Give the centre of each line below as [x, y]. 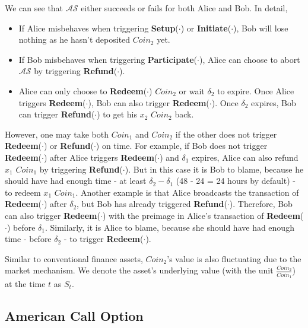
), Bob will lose [261, 28]
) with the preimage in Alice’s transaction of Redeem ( [203, 215]
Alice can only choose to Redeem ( [83, 90]
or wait [192, 90]
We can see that [34, 8]
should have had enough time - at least [76, 181]
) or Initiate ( [206, 28]
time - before [28, 239]
